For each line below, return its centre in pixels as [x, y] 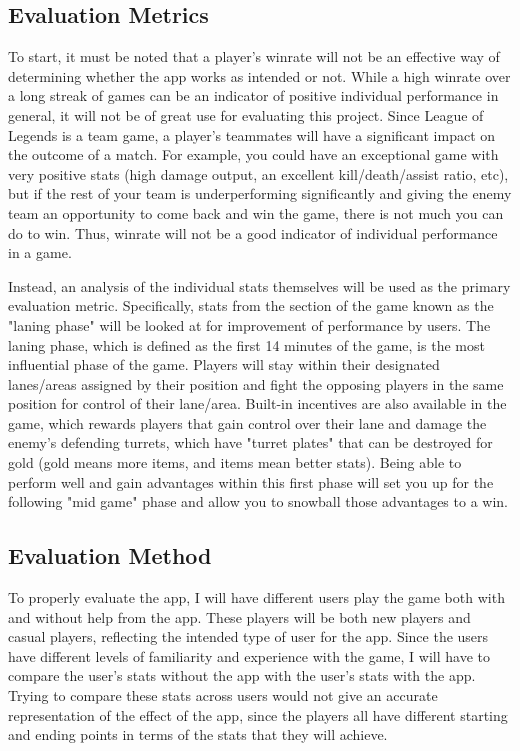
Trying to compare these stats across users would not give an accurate [223, 695]
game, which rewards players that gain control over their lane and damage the [247, 422]
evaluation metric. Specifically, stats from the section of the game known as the [251, 305]
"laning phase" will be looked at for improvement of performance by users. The [249, 324]
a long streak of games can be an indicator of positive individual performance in [253, 95]
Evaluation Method [110, 555]
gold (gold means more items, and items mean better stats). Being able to [235, 462]
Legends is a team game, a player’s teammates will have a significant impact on [252, 134]
